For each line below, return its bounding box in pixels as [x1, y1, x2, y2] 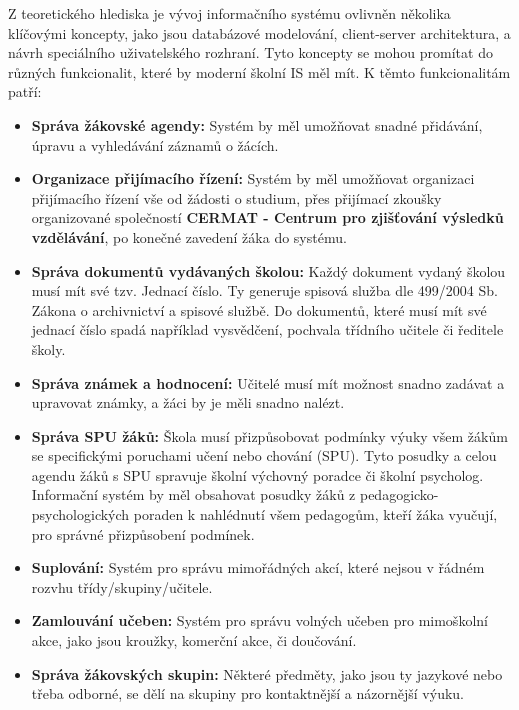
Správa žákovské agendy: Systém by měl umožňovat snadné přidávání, [31, 114, 483, 135]
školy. [31, 338, 66, 359]
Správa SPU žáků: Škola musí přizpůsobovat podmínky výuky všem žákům [31, 425, 508, 446]
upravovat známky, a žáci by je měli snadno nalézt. [31, 392, 345, 413]
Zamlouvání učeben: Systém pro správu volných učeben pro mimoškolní [31, 610, 488, 631]
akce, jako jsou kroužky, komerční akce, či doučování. [31, 630, 357, 651]
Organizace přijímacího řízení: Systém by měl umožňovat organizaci [31, 168, 475, 189]
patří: [8, 81, 42, 102]
